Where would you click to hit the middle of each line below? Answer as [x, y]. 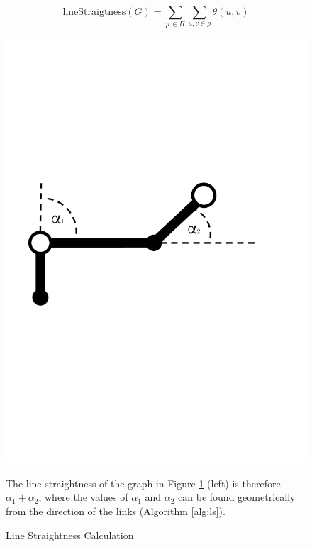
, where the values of [83, 497]
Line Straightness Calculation [70, 535]
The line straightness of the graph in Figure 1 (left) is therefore [143, 483]
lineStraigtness [94, 12]
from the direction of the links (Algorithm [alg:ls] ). [116, 511]
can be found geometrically [237, 497]
